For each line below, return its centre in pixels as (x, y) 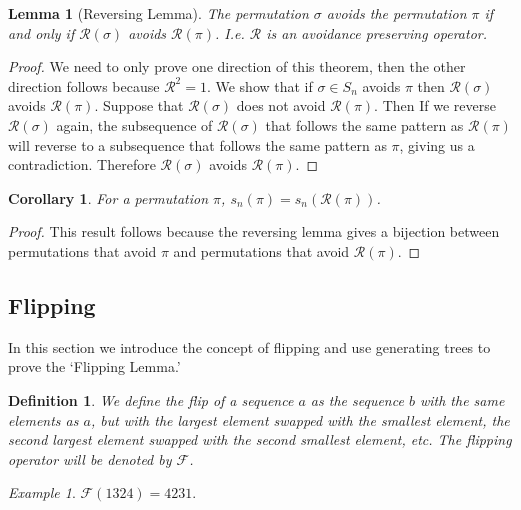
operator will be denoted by (90, 458)
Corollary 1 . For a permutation (108, 197)
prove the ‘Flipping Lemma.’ (94, 366)
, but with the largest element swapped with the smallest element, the (300, 419)
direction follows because (84, 85)
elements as (43, 419)
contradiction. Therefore (82, 164)
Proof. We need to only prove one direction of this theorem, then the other (237, 66)
